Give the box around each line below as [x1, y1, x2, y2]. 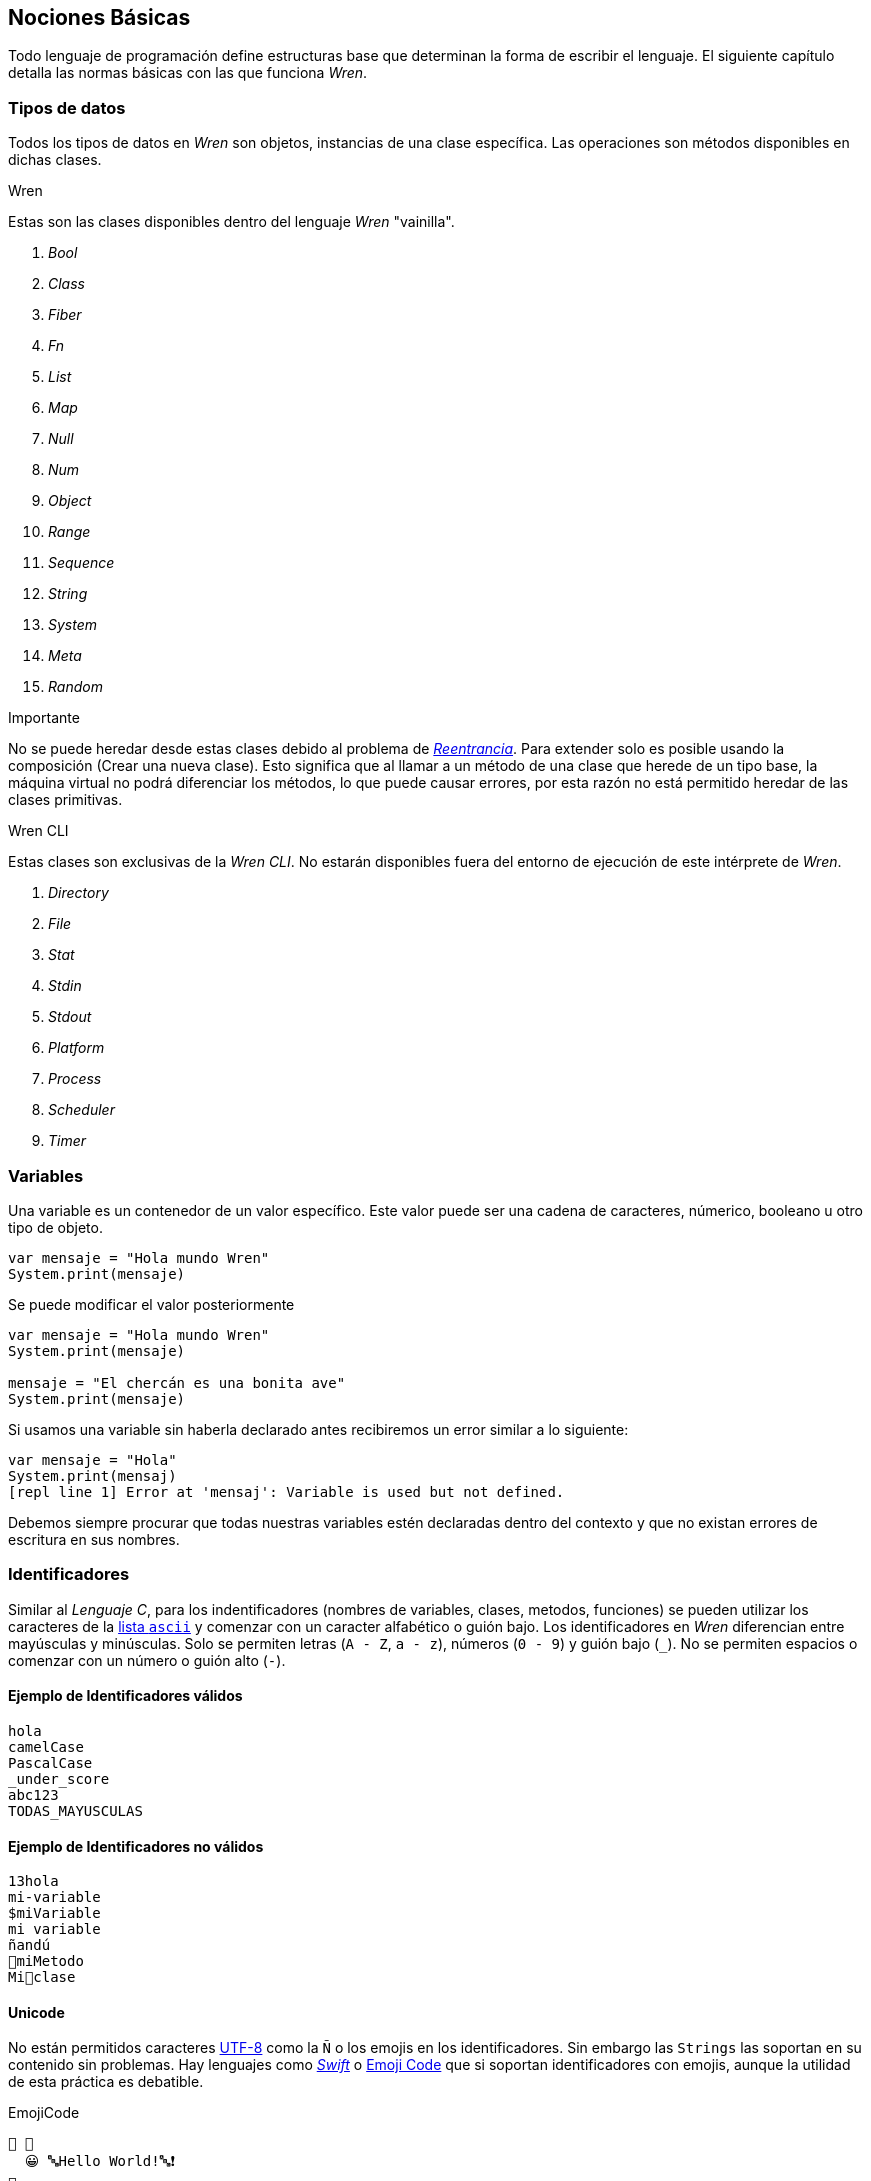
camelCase [8, 1738, 84, 1755]
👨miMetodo [8, 1953, 84, 1970]
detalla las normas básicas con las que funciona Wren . [8, 64, 368, 82]
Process [48, 1070, 102, 1088]
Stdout [48, 1008, 92, 1026]
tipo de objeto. [8, 1218, 103, 1236]
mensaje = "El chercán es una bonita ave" [8, 1374, 346, 1391]
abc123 [8, 1786, 59, 1803]
